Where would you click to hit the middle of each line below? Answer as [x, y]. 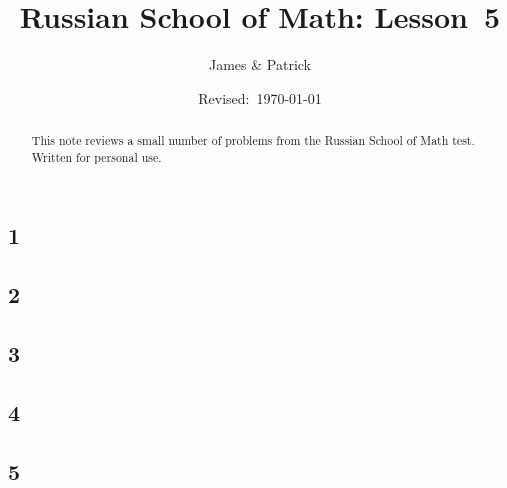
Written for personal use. [96, 156]
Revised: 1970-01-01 [260, 97]
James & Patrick [260, 64]
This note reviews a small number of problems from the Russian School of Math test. [253, 140]
